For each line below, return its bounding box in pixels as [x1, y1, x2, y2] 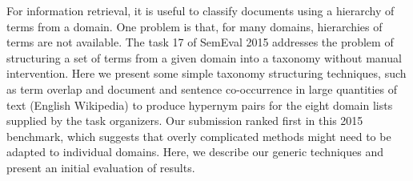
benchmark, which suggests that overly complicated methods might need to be [6, 127, 391, 144]
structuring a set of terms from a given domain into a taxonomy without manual [6, 49, 402, 66]
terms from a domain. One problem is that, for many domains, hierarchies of [6, 18, 383, 34]
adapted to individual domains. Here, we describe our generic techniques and [6, 143, 383, 160]
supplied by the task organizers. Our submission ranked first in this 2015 [6, 112, 363, 129]
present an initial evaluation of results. [6, 159, 195, 175]
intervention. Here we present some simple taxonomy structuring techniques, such [6, 65, 407, 82]
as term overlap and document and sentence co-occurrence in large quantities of [6, 80, 398, 97]
